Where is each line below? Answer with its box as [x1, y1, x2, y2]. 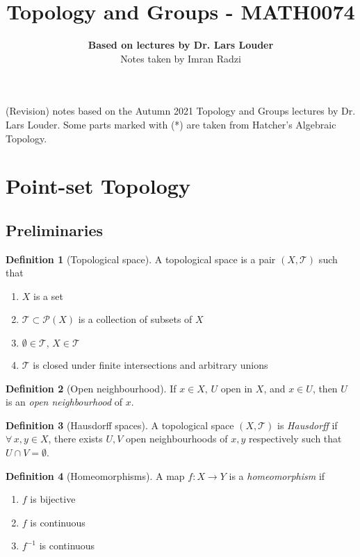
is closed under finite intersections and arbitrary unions [33, 358, 268, 372]
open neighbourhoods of [126, 431, 228, 446]
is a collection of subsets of [78, 312, 193, 326]
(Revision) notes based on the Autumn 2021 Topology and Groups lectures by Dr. [6, 103, 356, 118]
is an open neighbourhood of [6, 394, 123, 409]
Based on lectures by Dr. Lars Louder [88, 38, 274, 52]
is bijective [30, 492, 76, 506]
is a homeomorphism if [229, 468, 325, 483]
